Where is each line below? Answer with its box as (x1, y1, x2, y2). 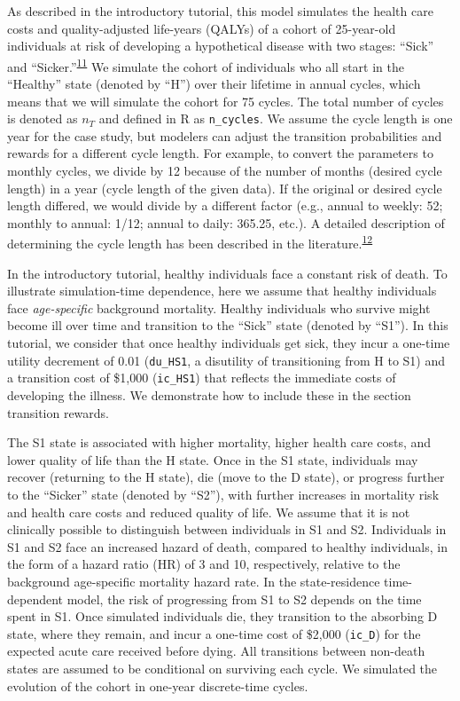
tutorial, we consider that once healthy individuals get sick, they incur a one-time (7, 334, 450, 352)
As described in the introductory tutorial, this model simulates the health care (7, 2, 433, 20)
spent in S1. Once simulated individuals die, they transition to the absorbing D (7, 607, 438, 626)
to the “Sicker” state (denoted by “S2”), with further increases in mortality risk (7, 484, 440, 503)
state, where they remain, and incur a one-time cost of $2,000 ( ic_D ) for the (7, 624, 421, 642)
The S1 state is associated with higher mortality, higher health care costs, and (7, 433, 432, 452)
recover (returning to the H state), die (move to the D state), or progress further (7, 468, 445, 486)
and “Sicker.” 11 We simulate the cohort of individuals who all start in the (7, 54, 404, 75)
